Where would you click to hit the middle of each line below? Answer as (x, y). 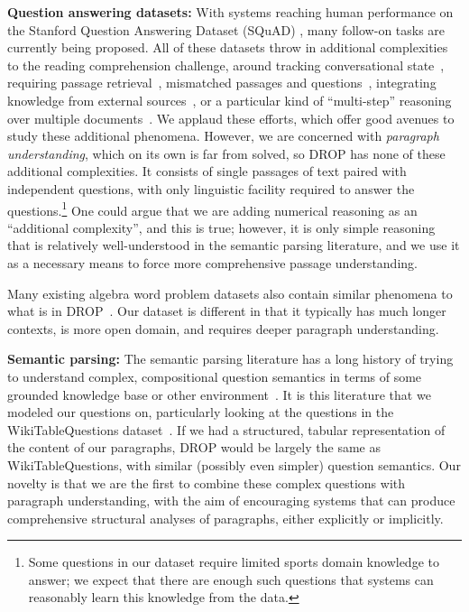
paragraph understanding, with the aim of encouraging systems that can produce (231, 501)
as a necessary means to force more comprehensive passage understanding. (212, 262)
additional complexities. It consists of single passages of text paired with (207, 171)
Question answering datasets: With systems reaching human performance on (230, 12)
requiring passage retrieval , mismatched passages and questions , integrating (222, 83)
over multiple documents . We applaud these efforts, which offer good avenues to (231, 118)
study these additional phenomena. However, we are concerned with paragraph (223, 136)
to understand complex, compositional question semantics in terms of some (215, 376)
